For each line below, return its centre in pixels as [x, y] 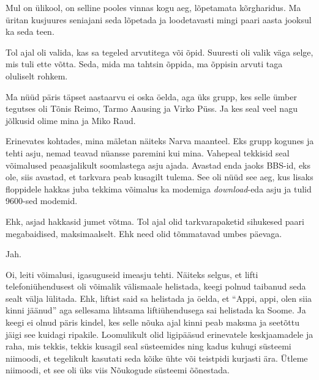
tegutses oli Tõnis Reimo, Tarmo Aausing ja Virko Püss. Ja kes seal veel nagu [152, 108]
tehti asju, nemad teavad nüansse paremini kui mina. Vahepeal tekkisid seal [148, 152]
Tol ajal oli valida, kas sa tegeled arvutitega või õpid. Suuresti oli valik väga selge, [159, 52]
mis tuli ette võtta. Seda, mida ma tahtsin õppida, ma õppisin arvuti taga [144, 64]
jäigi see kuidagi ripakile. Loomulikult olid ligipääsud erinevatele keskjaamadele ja [159, 334]
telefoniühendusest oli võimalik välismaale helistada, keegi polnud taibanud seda [156, 286]
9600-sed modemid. [42, 201]
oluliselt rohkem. [37, 75]
